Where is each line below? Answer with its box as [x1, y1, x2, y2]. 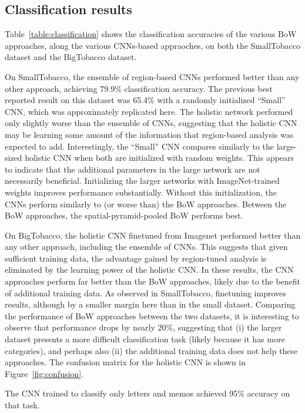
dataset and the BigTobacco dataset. [5, 51, 137, 63]
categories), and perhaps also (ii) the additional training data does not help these [5, 344, 298, 356]
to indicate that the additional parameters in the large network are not [5, 163, 260, 175]
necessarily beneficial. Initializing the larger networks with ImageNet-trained [5, 174, 280, 187]
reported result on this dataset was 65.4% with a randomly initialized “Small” [5, 94, 286, 106]
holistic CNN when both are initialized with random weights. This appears [25, 151, 294, 164]
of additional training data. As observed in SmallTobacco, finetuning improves [5, 286, 286, 299]
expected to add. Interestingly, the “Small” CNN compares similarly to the [5, 140, 274, 152]
